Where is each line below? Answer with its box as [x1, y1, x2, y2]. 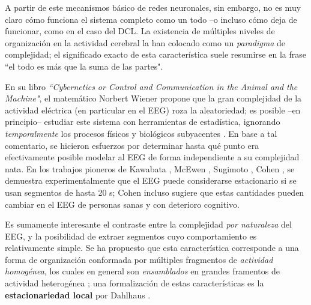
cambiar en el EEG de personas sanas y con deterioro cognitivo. [5, 198, 240, 210]
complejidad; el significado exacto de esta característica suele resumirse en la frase [5, 48, 306, 61]
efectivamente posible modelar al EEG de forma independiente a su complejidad [5, 151, 300, 163]
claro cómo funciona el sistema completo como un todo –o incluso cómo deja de [5, 13, 297, 25]
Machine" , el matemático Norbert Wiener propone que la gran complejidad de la [5, 92, 302, 104]
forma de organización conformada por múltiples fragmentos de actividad [5, 253, 273, 265]
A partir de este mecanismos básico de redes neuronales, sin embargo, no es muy [5, 1, 301, 13]
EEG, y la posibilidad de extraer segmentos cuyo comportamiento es [5, 229, 257, 242]
